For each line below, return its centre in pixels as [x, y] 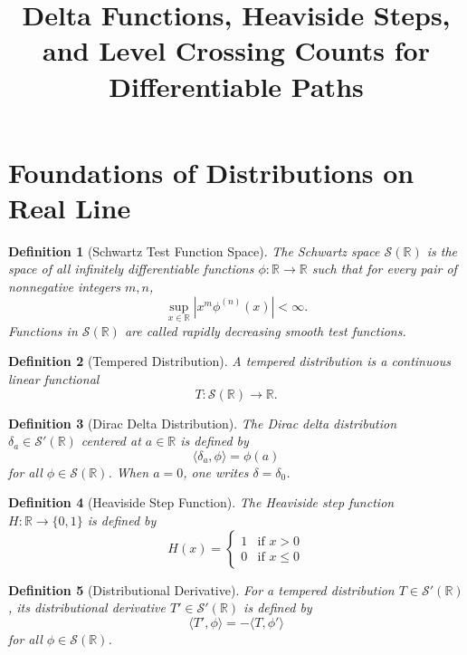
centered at [111, 441]
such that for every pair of [384, 269]
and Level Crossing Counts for [236, 50]
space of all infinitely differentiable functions [131, 269]
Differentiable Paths [236, 86]
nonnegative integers [64, 287]
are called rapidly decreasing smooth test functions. [265, 330]
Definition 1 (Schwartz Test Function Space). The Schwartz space [194, 250]
